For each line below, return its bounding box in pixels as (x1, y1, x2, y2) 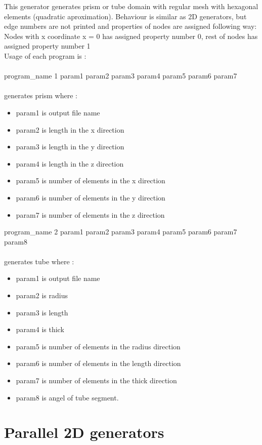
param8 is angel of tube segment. (16, 392, 119, 402)
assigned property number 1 (4, 41, 91, 51)
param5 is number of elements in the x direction (16, 175, 165, 186)
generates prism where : (4, 90, 77, 101)
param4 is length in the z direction (16, 158, 124, 169)
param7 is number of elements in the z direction (16, 209, 165, 220)
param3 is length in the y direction (16, 141, 124, 152)
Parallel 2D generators (4, 422, 164, 442)
